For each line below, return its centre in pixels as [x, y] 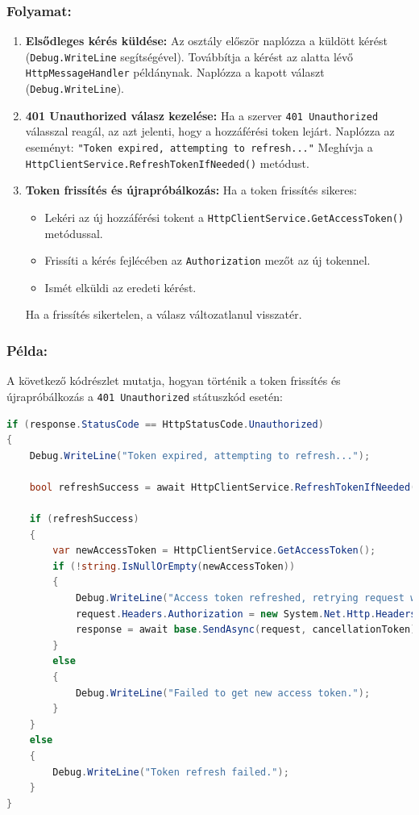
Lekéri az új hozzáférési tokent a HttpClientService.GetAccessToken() [224, 217]
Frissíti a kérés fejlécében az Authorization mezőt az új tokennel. [207, 260]
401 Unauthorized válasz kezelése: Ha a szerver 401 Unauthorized [202, 115]
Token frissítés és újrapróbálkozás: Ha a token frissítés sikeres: [191, 190]
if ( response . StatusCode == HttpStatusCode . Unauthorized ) [165, 424]
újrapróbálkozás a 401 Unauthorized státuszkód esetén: [145, 396]
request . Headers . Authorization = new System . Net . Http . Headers [246, 614]
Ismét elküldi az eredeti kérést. [120, 287]
